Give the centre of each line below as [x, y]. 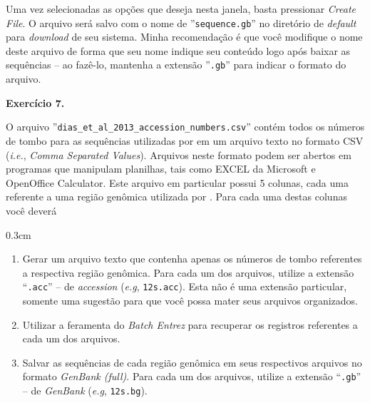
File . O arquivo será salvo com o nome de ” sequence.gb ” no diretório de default [181, 22]
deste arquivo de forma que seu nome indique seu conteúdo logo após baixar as [178, 50]
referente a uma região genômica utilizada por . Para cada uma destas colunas [176, 197]
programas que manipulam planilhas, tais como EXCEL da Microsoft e [161, 169]
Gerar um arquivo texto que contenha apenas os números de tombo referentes [192, 259]
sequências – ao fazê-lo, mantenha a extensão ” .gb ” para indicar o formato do [176, 65]
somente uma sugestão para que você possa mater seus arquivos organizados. [190, 300]
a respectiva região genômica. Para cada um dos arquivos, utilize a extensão [188, 272]
